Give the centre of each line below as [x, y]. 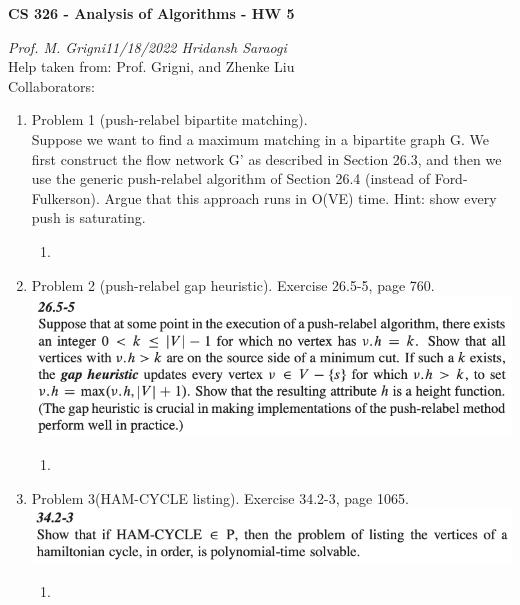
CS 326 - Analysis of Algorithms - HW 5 [151, 13]
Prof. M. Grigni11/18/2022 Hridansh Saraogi [147, 46]
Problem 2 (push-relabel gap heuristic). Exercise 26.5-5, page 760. [233, 284]
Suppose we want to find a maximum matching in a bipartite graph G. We [260, 138]
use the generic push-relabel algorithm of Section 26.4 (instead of [230, 178]
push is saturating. [88, 217]
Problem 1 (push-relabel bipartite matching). [169, 119]
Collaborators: [51, 85]
